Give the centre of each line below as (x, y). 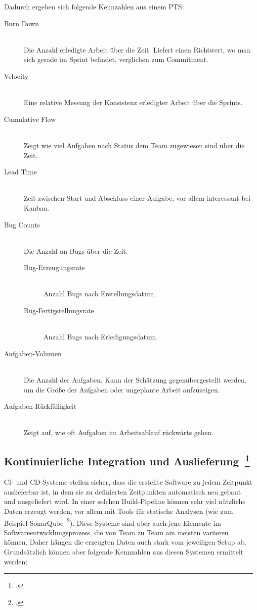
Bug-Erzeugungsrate (54, 267)
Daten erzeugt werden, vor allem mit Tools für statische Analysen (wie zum (119, 511)
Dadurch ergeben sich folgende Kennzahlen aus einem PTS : (94, 6)
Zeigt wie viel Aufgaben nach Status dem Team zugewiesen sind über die (134, 145)
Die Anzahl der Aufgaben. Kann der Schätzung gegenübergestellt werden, (135, 380)
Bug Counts (22, 224)
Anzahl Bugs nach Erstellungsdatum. (100, 294)
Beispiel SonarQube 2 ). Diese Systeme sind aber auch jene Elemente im (113, 522)
